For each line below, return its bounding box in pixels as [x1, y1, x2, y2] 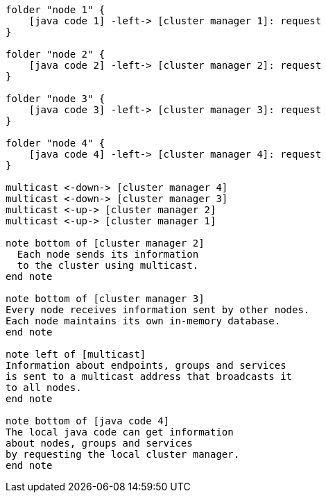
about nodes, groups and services [6, 438, 193, 449]
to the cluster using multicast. [17, 260, 199, 271]
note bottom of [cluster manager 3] [6, 293, 205, 304]
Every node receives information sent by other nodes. [6, 304, 310, 315]
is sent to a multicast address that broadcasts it [6, 371, 293, 382]
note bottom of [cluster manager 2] [6, 238, 205, 249]
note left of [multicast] [6, 349, 146, 360]
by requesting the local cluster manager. [6, 449, 240, 460]
